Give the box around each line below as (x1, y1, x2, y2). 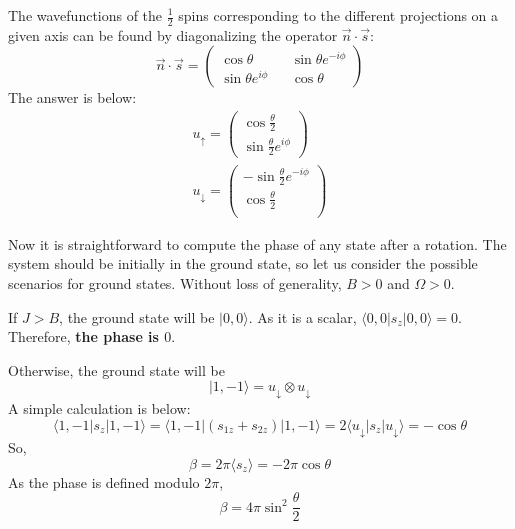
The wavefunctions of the (8, 5, 163, 25)
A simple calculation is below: (8, 398, 191, 419)
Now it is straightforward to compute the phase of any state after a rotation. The (8, 233, 507, 254)
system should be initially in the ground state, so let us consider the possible (8, 253, 478, 274)
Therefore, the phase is (8, 326, 159, 347)
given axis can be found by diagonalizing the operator (8, 24, 338, 45)
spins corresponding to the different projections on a (178, 5, 499, 25)
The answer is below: (8, 87, 137, 108)
